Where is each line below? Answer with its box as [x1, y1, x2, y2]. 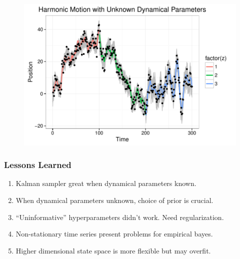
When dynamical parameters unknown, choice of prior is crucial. [15, 195, 213, 205]
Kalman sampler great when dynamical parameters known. [15, 178, 196, 188]
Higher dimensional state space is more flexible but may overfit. [15, 245, 211, 255]
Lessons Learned [4, 158, 71, 171]
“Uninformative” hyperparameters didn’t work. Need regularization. [15, 211, 224, 222]
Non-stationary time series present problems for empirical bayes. [15, 228, 213, 239]
